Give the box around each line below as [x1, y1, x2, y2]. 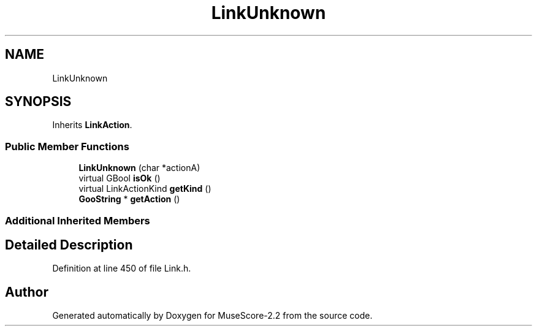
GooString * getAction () [78, 194, 180, 205]
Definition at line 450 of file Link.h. [52, 263, 191, 274]
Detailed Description [5, 237, 133, 253]
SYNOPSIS [5, 94, 72, 110]
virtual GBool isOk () [78, 173, 161, 184]
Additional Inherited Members [5, 214, 150, 227]
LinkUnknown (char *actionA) [78, 162, 200, 173]
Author [5, 284, 48, 300]
